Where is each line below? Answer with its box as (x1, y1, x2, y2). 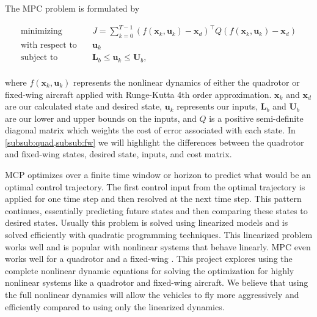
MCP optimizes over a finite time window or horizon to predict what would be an (5, 168, 311, 181)
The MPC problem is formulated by (5, 2, 140, 14)
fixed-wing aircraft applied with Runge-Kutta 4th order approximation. (5, 88, 272, 100)
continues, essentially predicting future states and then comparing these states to (5, 204, 308, 217)
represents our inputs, (177, 100, 258, 113)
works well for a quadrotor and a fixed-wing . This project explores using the (5, 252, 293, 265)
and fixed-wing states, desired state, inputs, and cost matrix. (5, 147, 232, 160)
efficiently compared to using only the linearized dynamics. (5, 300, 225, 313)
